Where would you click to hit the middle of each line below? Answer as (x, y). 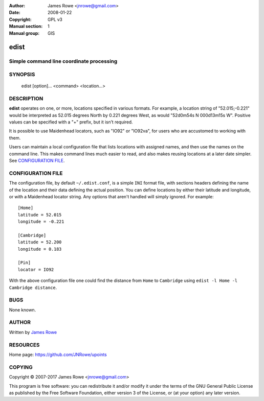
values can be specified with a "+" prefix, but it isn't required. (71, 122)
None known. (22, 310)
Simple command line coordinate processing (63, 61)
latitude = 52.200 (40, 242)
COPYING (21, 367)
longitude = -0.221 (41, 222)
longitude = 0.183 (40, 249)
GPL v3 (55, 19)
